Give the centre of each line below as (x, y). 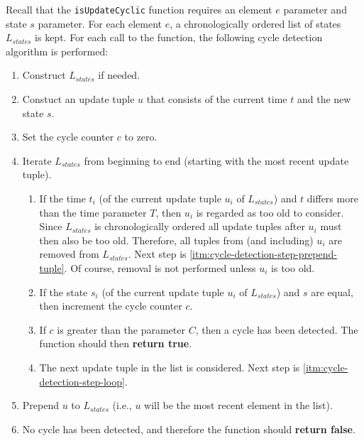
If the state (64, 292)
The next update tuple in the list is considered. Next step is (170, 367)
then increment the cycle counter (111, 306)
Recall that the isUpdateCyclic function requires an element (139, 9)
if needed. (119, 75)
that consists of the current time (217, 99)
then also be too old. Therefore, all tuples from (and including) (176, 240)
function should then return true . (116, 343)
